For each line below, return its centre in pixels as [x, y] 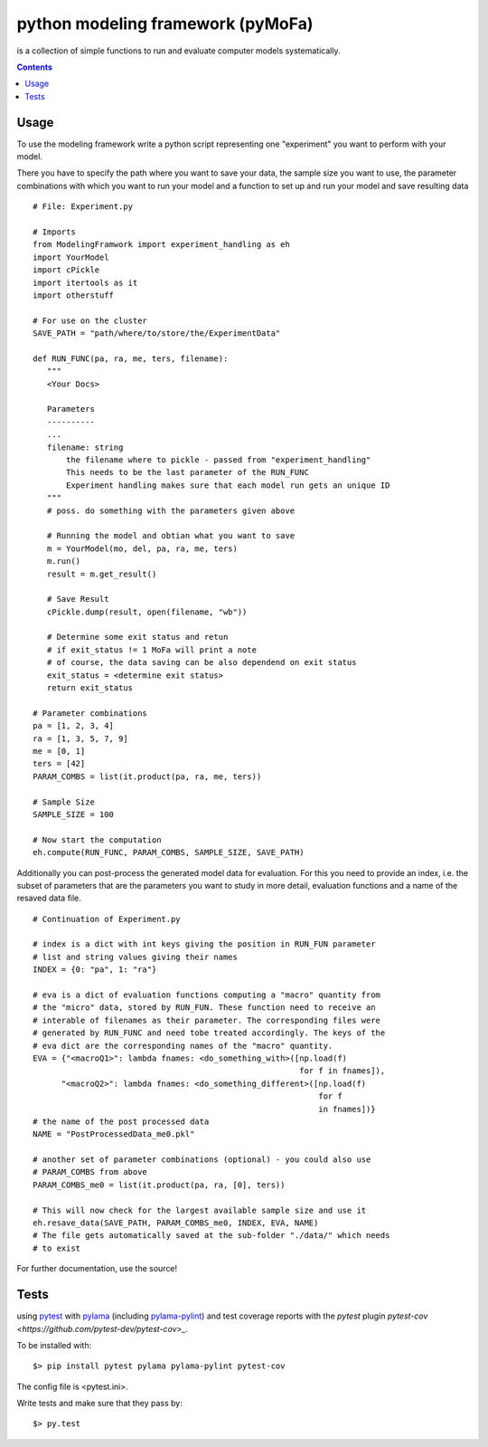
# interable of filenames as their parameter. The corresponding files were [207, 1020]
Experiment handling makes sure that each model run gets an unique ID [228, 485]
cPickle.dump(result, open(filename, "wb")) [147, 612]
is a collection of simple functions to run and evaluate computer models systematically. [178, 51]
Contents [35, 67]
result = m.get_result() [102, 574]
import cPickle [66, 270]
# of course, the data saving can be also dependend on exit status [202, 662]
